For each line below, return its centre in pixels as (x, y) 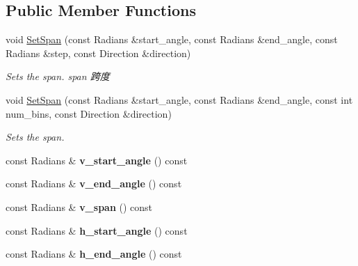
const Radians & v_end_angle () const (94, 183)
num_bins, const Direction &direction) (89, 113)
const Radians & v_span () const (79, 206)
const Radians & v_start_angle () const (97, 160)
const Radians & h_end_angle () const (94, 254)
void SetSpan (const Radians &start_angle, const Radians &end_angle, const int (179, 99)
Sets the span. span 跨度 (58, 76)
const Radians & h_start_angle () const (97, 230)
